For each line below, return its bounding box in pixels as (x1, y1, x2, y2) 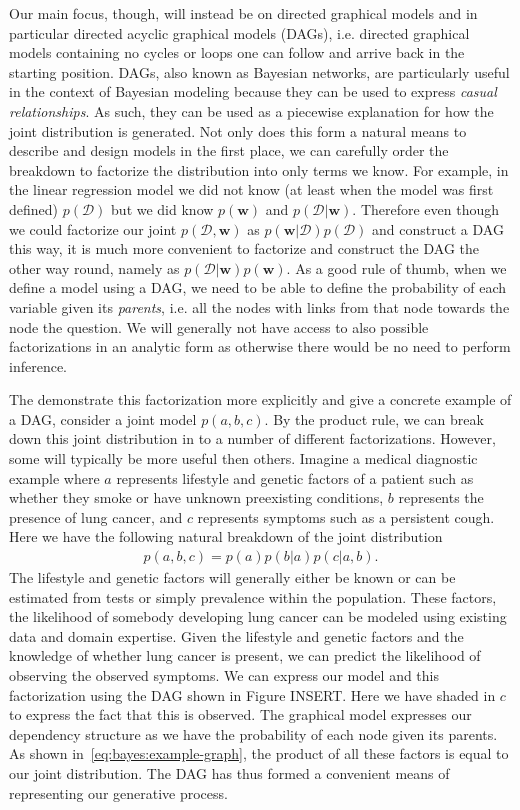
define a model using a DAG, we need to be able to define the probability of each (9, 277, 506, 298)
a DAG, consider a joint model (9, 408, 197, 429)
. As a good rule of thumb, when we (286, 257, 507, 278)
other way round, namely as (9, 257, 180, 278)
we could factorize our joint (9, 218, 177, 239)
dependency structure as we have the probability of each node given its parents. (9, 723, 498, 744)
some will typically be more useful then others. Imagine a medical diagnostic (9, 448, 478, 469)
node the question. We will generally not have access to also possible (9, 316, 429, 337)
